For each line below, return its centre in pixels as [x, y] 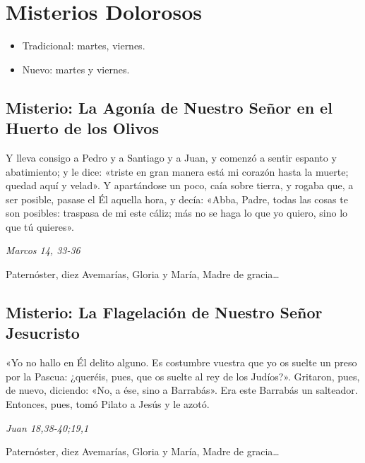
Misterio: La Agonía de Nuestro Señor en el [169, 107]
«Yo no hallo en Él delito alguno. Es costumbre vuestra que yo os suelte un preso [181, 362]
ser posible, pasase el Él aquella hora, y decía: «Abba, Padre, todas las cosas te [177, 199]
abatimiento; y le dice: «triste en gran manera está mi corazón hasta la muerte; [177, 171]
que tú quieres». [40, 226]
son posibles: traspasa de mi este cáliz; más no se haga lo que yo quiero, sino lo [177, 213]
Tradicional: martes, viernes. [84, 46]
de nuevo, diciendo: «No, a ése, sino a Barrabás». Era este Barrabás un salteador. [182, 390]
